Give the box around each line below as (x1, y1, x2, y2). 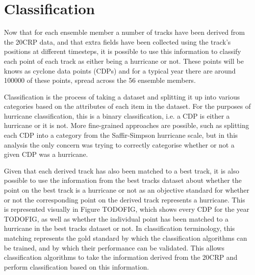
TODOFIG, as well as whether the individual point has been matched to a (4, 213, 229, 224)
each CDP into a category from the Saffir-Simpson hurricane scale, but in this (4, 130, 238, 140)
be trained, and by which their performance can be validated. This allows (4, 242, 225, 252)
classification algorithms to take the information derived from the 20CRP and (4, 252, 238, 262)
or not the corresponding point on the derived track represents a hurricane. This (4, 194, 245, 204)
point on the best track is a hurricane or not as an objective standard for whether (4, 185, 250, 195)
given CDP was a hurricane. (4, 149, 88, 159)
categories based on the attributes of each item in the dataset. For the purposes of (4, 101, 251, 111)
